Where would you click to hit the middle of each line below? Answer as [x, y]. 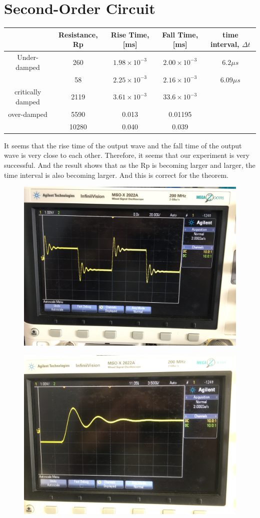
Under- [28, 57]
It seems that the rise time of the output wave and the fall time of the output [123, 145]
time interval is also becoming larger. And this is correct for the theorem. [116, 175]
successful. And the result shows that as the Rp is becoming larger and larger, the [130, 165]
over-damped [28, 114]
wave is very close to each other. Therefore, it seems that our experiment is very [127, 155]
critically [28, 92]
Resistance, [78, 34]
